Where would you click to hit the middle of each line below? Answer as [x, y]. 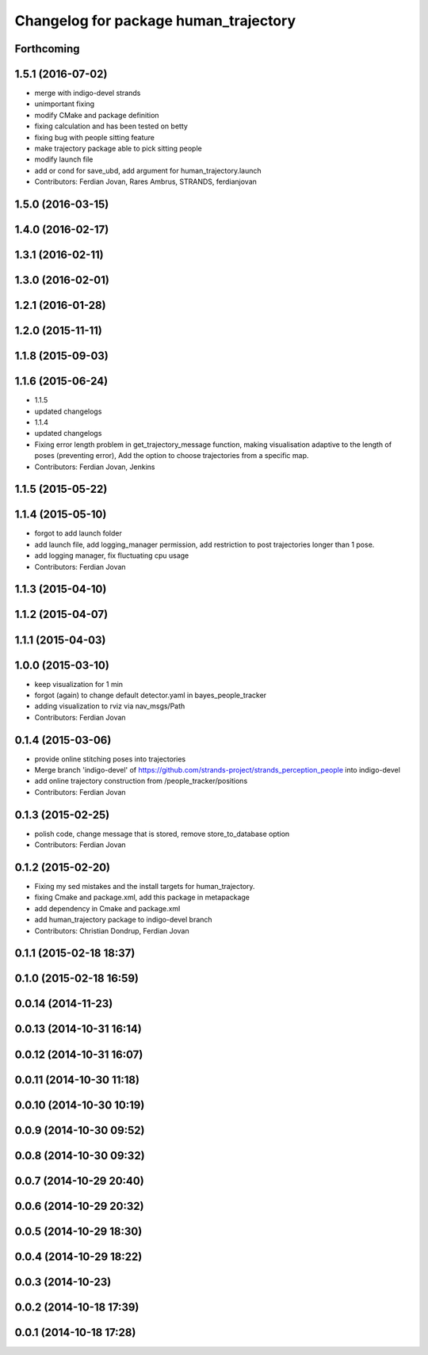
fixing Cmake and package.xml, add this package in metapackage [142, 897]
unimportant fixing [65, 104]
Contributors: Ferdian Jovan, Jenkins [95, 467]
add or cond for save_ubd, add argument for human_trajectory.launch [148, 170]
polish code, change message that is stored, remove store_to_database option [162, 834]
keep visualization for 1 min [78, 684]
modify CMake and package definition [97, 115]
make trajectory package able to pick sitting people [118, 149]
